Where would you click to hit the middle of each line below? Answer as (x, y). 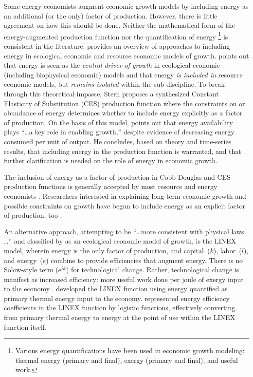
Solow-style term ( (31, 270)
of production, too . (33, 215)
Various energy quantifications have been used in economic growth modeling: (130, 350)
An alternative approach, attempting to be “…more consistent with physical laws (124, 231)
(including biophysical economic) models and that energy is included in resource (123, 74)
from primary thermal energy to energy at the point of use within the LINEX (120, 317)
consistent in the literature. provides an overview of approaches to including (117, 46)
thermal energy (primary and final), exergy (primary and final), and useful (126, 360)
